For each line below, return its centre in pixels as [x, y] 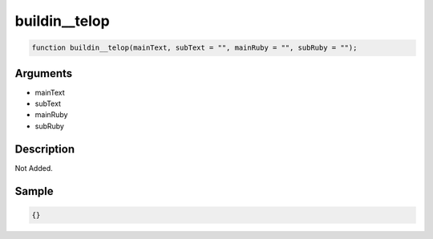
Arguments [44, 73]
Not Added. [34, 168]
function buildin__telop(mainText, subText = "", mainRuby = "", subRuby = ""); [194, 48]
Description [45, 149]
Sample [34, 191]
